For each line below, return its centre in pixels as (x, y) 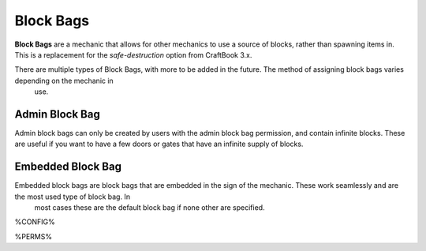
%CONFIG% (35, 222)
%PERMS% (34, 236)
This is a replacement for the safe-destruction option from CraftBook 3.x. (133, 54)
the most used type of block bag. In (72, 197)
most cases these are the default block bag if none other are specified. (149, 208)
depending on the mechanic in (64, 81)
